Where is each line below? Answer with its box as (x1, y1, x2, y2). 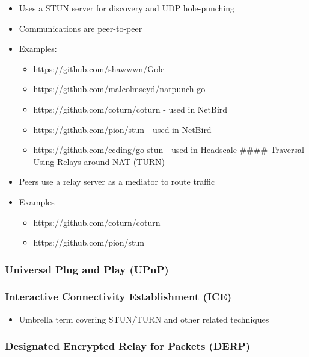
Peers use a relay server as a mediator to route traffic (19, 175, 215, 188)
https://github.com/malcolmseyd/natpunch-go (33, 82, 206, 95)
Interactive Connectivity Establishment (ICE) (5, 289, 232, 304)
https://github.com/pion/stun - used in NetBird (33, 123, 212, 135)
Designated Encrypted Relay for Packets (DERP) (5, 338, 251, 353)
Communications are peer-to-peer (19, 22, 142, 34)
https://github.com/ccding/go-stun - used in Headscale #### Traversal (33, 143, 304, 156)
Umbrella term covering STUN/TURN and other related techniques (19, 312, 269, 325)
